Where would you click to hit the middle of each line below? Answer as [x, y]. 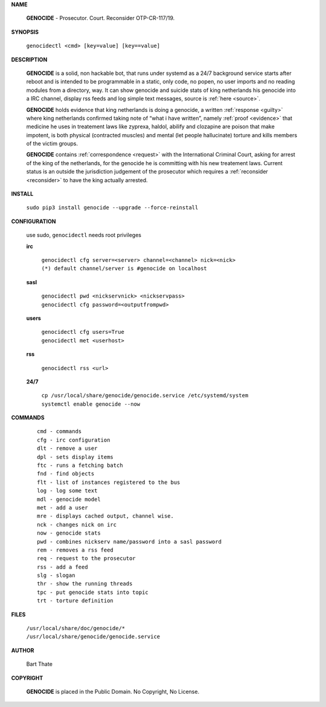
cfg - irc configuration [74, 440]
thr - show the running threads [85, 584]
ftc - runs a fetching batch [80, 465]
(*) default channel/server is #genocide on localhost [124, 269]
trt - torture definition [75, 601]
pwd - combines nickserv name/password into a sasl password [129, 542]
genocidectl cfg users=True [83, 332]
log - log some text [67, 491]
